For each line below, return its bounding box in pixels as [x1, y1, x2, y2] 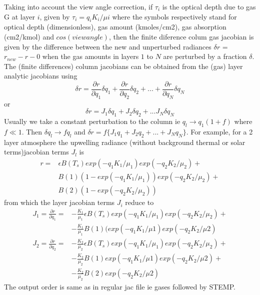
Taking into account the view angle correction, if [4, 1, 153, 11]
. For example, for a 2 [186, 126, 253, 136]
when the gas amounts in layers [42, 51, 139, 61]
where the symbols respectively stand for [112, 11, 237, 21]
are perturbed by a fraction [163, 51, 247, 61]
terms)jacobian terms [4, 146, 69, 157]
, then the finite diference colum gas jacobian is [108, 31, 254, 41]
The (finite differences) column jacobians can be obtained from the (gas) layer [4, 60, 243, 71]
